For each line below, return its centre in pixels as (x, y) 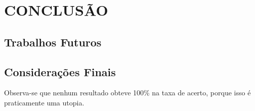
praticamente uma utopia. (44, 102)
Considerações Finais (60, 71)
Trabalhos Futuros (53, 42)
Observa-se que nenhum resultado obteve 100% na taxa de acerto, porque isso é (127, 93)
